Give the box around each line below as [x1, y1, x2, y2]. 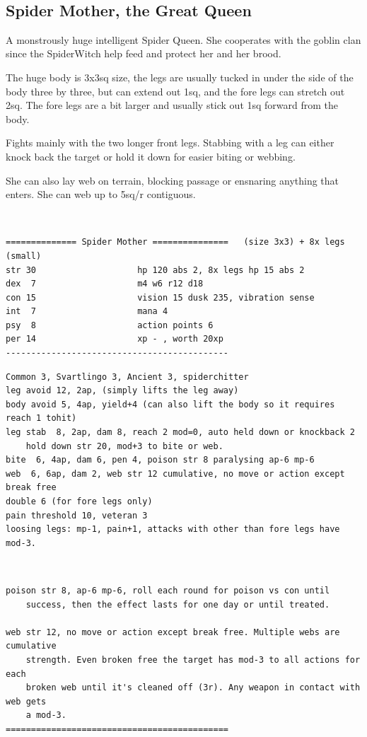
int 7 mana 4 [6, 306, 168, 317]
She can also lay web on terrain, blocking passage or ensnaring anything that [6, 173, 339, 187]
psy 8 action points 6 [6, 320, 214, 330]
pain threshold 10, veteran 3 [6, 510, 148, 521]
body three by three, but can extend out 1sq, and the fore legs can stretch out [6, 83, 345, 98]
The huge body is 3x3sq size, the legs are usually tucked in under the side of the [6, 69, 354, 84]
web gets [6, 696, 47, 707]
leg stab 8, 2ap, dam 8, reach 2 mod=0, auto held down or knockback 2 [6, 427, 355, 438]
